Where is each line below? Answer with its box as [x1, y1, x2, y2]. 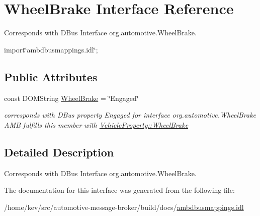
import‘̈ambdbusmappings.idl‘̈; [4, 44, 98, 55]
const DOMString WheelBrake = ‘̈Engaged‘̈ [4, 92, 139, 103]
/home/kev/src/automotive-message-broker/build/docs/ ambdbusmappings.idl [4, 201, 244, 212]
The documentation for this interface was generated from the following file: [4, 185, 235, 195]
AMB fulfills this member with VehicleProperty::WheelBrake [4, 119, 189, 130]
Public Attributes [4, 69, 98, 84]
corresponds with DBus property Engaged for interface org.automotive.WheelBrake [4, 110, 256, 120]
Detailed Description [4, 144, 114, 159]
